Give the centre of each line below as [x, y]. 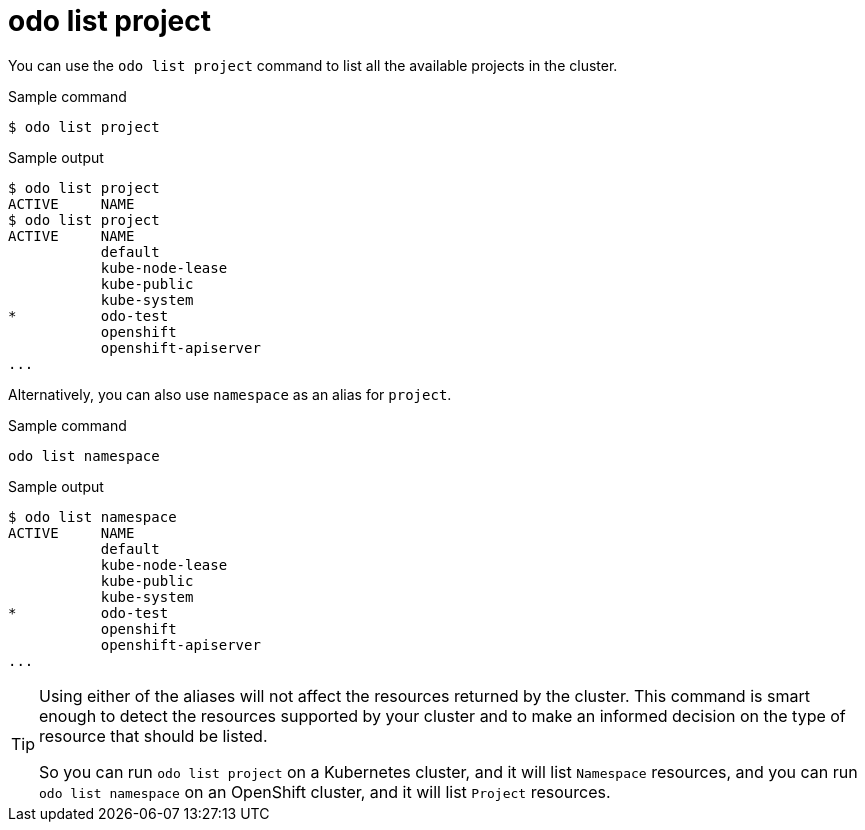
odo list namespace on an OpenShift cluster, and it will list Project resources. [325, 791]
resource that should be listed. [153, 735]
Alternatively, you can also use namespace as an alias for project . [230, 394]
